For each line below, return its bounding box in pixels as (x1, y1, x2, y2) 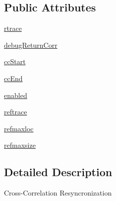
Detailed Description (4, 164, 113, 180)
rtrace (4, 23, 22, 33)
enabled (4, 90, 27, 100)
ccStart (4, 56, 26, 67)
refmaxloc (4, 123, 34, 133)
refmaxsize (4, 140, 36, 150)
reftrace (4, 106, 27, 117)
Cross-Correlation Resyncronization (4, 188, 112, 198)
